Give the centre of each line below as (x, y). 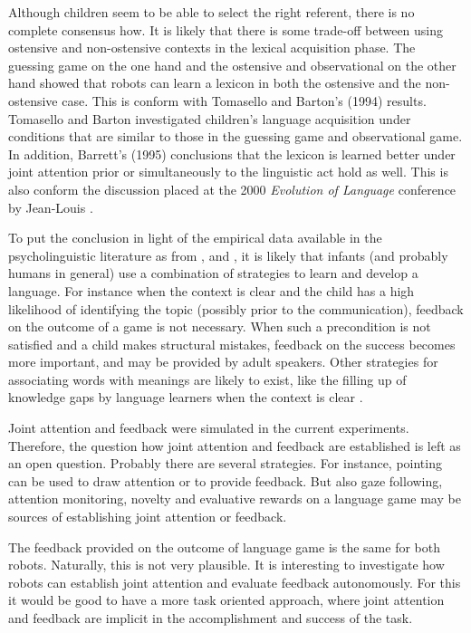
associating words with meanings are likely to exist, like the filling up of (207, 379)
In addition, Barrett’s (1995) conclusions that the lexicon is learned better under (232, 153)
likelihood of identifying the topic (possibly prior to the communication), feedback (236, 308)
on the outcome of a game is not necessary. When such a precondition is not (220, 326)
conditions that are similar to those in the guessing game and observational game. (235, 136)
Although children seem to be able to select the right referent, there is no (211, 12)
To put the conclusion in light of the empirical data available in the (195, 238)
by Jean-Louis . (51, 207)
